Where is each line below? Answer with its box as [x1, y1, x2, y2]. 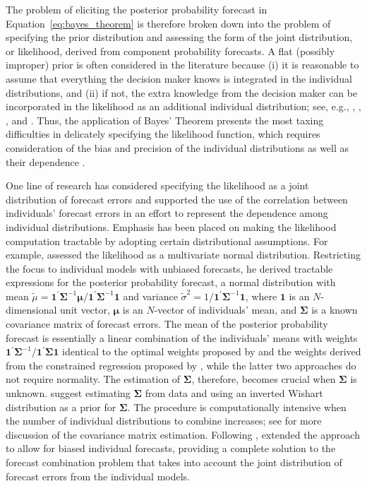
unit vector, [60, 302, 110, 317]
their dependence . [6, 154, 85, 169]
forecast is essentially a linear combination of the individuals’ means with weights [6, 330, 358, 345]
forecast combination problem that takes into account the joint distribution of [6, 455, 342, 469]
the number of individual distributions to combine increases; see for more [6, 413, 322, 428]
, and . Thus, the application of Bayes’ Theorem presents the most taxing [6, 112, 324, 127]
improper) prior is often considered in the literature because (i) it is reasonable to [6, 57, 359, 72]
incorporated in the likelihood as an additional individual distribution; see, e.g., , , [6, 99, 361, 114]
